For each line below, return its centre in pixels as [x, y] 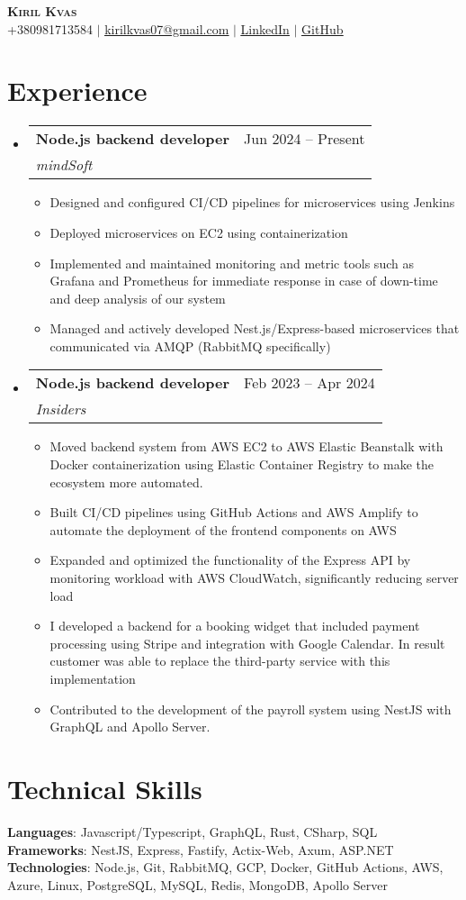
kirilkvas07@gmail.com [167, 28]
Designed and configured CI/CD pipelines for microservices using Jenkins [252, 202]
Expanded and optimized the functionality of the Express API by [230, 560]
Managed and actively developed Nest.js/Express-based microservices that [255, 328]
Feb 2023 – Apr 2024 [309, 383]
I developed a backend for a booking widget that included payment [235, 626]
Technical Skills [105, 788]
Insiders [61, 409]
